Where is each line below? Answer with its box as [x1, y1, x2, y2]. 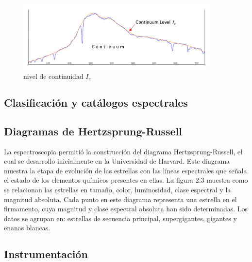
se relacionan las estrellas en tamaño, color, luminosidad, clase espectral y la [4, 184, 231, 194]
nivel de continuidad [23, 71, 84, 81]
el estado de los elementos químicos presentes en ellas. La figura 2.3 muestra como [4, 175, 248, 185]
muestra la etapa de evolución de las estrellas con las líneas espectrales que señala [4, 165, 247, 175]
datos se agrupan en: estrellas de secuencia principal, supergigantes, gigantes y [4, 213, 237, 223]
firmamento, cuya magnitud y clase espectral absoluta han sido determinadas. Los [4, 204, 248, 214]
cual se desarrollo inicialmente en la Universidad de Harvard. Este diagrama [4, 156, 230, 166]
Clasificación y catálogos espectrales [4, 95, 188, 110]
